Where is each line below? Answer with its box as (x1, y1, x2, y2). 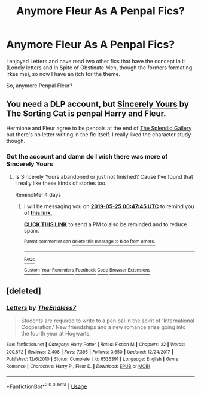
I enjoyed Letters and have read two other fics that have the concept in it (6, 57, 185, 65)
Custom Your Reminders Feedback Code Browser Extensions (23, 267, 151, 273)
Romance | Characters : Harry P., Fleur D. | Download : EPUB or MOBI (6, 364, 150, 370)
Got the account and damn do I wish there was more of (6, 152, 168, 160)
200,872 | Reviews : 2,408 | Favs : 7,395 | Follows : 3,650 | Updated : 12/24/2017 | (6, 349, 173, 355)
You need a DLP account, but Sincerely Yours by (6, 99, 190, 109)
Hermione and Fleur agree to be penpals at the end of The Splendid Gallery (6, 124, 192, 132)
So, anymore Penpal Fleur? (6, 82, 73, 89)
